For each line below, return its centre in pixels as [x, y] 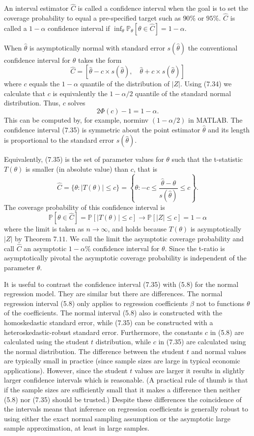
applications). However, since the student [66, 370]
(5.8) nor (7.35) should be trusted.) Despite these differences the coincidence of [123, 399]
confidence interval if [79, 28]
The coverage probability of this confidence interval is [85, 207]
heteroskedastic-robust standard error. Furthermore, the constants [103, 332]
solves [77, 103]
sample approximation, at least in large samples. [77, 428]
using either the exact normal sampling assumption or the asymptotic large [117, 418]
